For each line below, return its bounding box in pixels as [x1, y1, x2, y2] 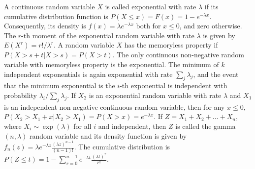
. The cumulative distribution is [74, 142, 170, 151]
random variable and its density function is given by [29, 130, 187, 141]
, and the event [193, 69, 239, 79]
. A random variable [53, 40, 114, 50]
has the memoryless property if [124, 40, 218, 50]
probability [4, 90, 37, 100]
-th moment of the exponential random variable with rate [21, 30, 194, 40]
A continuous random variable [4, 1, 95, 11]
